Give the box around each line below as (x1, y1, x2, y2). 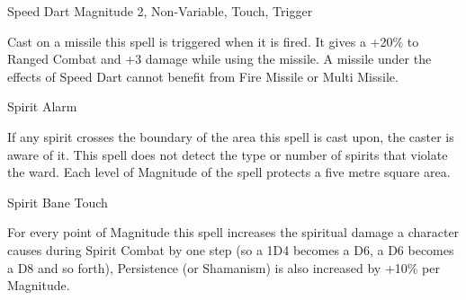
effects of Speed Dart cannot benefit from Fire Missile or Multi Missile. (7, 66, 399, 85)
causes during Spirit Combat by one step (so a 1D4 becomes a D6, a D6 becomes (7, 240, 454, 259)
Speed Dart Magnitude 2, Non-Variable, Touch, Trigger (7, 2, 313, 20)
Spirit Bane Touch (7, 192, 108, 211)
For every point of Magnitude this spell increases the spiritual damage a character (7, 223, 460, 242)
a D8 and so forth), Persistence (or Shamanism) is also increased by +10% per (7, 258, 440, 277)
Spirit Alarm (7, 97, 77, 116)
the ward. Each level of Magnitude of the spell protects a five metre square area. (7, 163, 451, 181)
